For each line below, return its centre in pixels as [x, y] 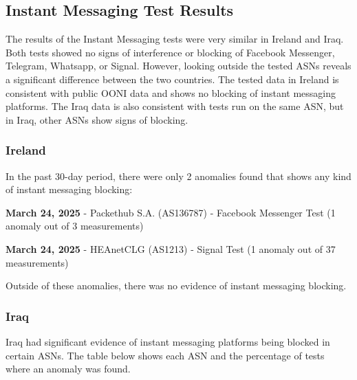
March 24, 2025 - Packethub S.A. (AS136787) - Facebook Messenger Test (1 [171, 212]
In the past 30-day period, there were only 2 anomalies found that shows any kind [178, 176]
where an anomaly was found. [68, 369]
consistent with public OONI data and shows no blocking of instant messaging [171, 92]
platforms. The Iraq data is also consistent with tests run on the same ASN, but [175, 106]
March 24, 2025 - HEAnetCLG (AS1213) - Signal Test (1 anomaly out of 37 [171, 248]
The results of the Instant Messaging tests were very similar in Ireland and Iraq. [175, 39]
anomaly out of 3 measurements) [75, 226]
